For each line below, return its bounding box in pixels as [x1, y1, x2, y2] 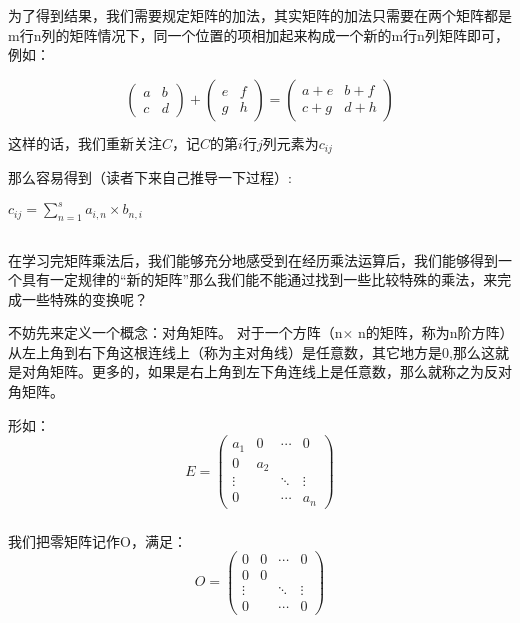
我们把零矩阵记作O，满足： [8, 530, 187, 551]
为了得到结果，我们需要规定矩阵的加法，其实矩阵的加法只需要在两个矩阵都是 [8, 5, 512, 25]
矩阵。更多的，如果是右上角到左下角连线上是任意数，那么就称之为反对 [49, 361, 512, 382]
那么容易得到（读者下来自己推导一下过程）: [8, 167, 292, 188]
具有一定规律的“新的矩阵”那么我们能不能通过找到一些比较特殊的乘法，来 [21, 269, 498, 290]
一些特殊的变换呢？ [21, 288, 148, 309]
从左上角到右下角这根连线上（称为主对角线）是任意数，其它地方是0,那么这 [8, 341, 495, 362]
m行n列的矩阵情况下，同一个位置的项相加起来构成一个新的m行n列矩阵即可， [8, 24, 509, 45]
